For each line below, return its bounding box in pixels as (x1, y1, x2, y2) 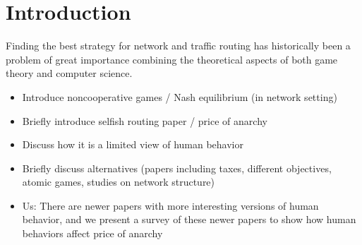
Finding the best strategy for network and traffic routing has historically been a (6, 38, 351, 53)
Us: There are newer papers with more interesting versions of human (22, 198, 319, 213)
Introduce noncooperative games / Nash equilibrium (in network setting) (22, 89, 337, 104)
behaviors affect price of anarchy (22, 226, 163, 241)
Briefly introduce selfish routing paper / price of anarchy (22, 113, 267, 128)
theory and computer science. (6, 66, 133, 80)
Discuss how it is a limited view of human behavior (22, 137, 243, 152)
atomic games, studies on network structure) (22, 174, 215, 189)
